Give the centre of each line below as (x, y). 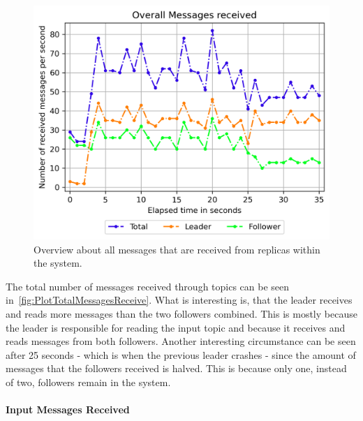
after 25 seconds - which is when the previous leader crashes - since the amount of (181, 354)
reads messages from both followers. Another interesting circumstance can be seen (181, 341)
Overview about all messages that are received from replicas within (177, 249)
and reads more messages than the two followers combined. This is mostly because (181, 313)
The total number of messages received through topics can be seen (148, 286)
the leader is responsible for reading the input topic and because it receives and (176, 327)
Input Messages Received (68, 409)
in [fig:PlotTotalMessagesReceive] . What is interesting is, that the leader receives (179, 300)
